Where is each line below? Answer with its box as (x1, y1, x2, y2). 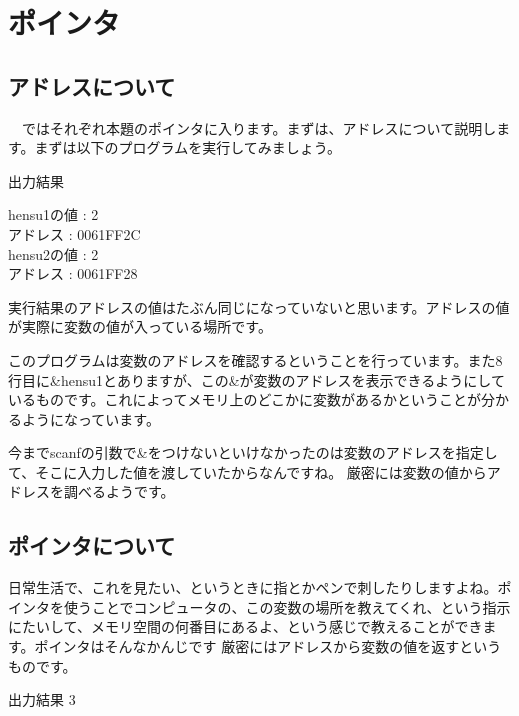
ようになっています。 (21, 408, 160, 429)
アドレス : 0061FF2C (8, 223, 141, 244)
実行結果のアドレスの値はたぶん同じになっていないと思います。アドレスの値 (8, 296, 510, 317)
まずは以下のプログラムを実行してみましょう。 (34, 137, 341, 158)
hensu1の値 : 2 (8, 204, 99, 225)
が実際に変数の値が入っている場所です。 (8, 316, 272, 337)
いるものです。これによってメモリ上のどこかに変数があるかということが (8, 389, 482, 410)
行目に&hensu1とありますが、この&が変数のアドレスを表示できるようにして (8, 369, 505, 390)
